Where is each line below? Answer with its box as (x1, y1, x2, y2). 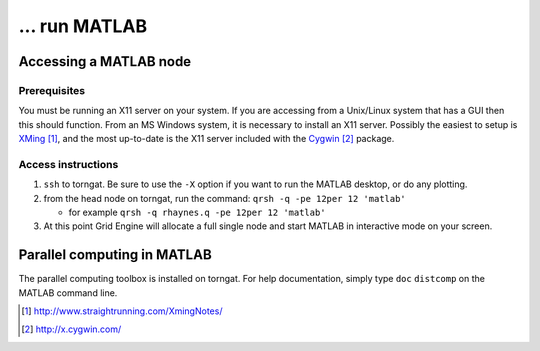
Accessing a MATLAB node (18, 53, 192, 70)
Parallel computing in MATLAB (18, 246, 212, 264)
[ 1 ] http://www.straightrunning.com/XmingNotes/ (21, 305, 223, 317)
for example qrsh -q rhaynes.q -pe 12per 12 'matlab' (68, 206, 326, 219)
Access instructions (18, 157, 119, 171)
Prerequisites (18, 83, 85, 97)
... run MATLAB (18, 15, 148, 37)
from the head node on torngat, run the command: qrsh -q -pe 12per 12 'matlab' (43, 192, 407, 204)
